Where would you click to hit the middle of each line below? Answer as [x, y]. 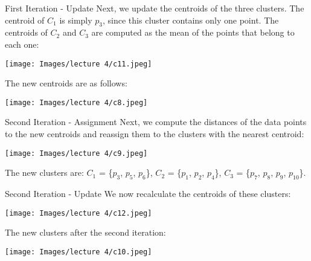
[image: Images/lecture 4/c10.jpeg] [79, 252]
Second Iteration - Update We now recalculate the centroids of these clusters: [148, 194]
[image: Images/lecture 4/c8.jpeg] [76, 102]
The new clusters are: [44, 172]
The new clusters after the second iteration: [85, 232]
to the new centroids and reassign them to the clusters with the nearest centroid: [155, 134]
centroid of [25, 20]
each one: [22, 44]
